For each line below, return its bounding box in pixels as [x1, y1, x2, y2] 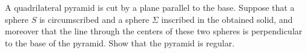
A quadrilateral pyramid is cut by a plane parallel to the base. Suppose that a [5, 1, 295, 13]
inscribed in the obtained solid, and [161, 13, 293, 25]
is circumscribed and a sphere [39, 13, 150, 25]
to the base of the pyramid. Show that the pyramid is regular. [5, 36, 235, 49]
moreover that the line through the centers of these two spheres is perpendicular [5, 25, 303, 37]
